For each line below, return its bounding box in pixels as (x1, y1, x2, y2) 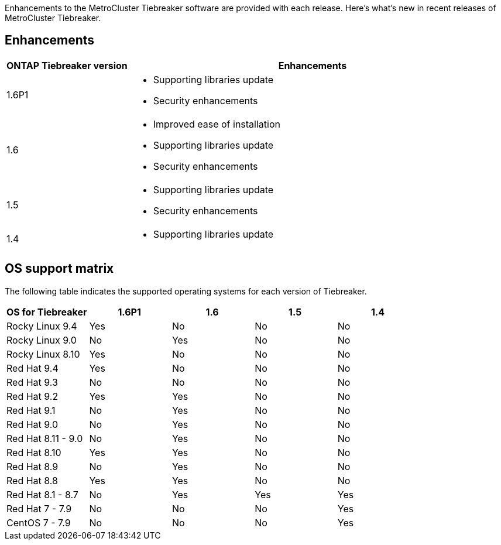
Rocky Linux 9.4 (6, 320, 77, 332)
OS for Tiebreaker (6, 306, 87, 318)
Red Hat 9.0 (6, 418, 59, 430)
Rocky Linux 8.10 (6, 348, 80, 360)
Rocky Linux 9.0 (6, 334, 77, 346)
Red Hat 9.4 (6, 362, 59, 374)
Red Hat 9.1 (6, 404, 56, 416)
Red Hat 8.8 (6, 474, 58, 486)
